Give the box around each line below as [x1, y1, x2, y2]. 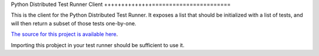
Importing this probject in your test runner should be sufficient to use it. [11, 41, 185, 48]
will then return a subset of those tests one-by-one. [11, 19, 136, 27]
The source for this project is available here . [11, 31, 118, 38]
